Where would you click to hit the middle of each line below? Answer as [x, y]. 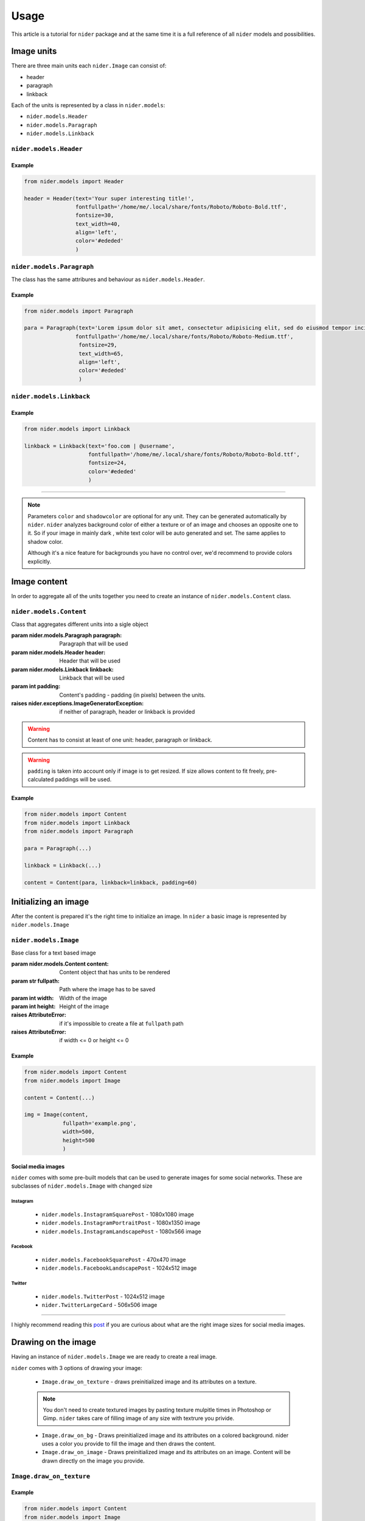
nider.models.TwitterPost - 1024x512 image [103, 1297]
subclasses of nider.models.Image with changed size [82, 1186]
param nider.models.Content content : [60, 964]
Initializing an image [50, 901]
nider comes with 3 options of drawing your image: [77, 1368]
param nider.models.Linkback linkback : [62, 669]
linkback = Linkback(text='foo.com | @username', [99, 446]
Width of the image [83, 998]
